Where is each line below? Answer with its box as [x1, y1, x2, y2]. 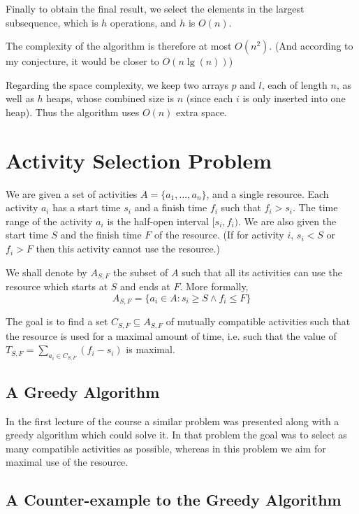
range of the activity [6, 213, 93, 228]
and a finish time [134, 200, 207, 215]
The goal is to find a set [6, 314, 108, 329]
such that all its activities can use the [182, 264, 342, 279]
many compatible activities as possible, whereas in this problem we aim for [6, 441, 326, 455]
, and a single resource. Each [206, 186, 329, 201]
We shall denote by [6, 264, 87, 279]
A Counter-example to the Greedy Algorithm [6, 489, 342, 511]
